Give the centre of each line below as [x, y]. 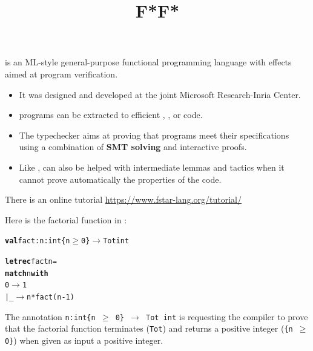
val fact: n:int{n [38, 241]
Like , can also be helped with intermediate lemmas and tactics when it [152, 167]
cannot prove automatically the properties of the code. [120, 179]
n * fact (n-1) [51, 297]
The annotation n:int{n [50, 316]
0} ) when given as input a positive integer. [84, 340]
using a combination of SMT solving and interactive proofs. [133, 147]
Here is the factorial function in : [66, 219]
